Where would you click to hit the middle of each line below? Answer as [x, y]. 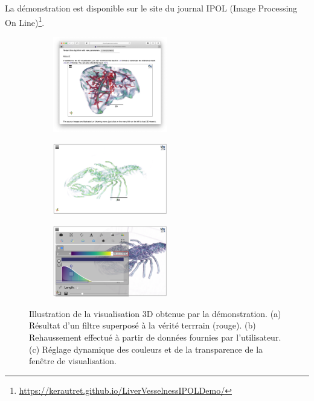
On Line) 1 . [25, 21]
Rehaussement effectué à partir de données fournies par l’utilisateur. [155, 337]
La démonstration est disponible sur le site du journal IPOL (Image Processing [151, 8]
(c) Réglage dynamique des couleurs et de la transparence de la [146, 349]
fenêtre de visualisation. [73, 361]
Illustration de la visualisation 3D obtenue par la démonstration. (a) [155, 313]
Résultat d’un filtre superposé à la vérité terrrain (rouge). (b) [143, 325]
